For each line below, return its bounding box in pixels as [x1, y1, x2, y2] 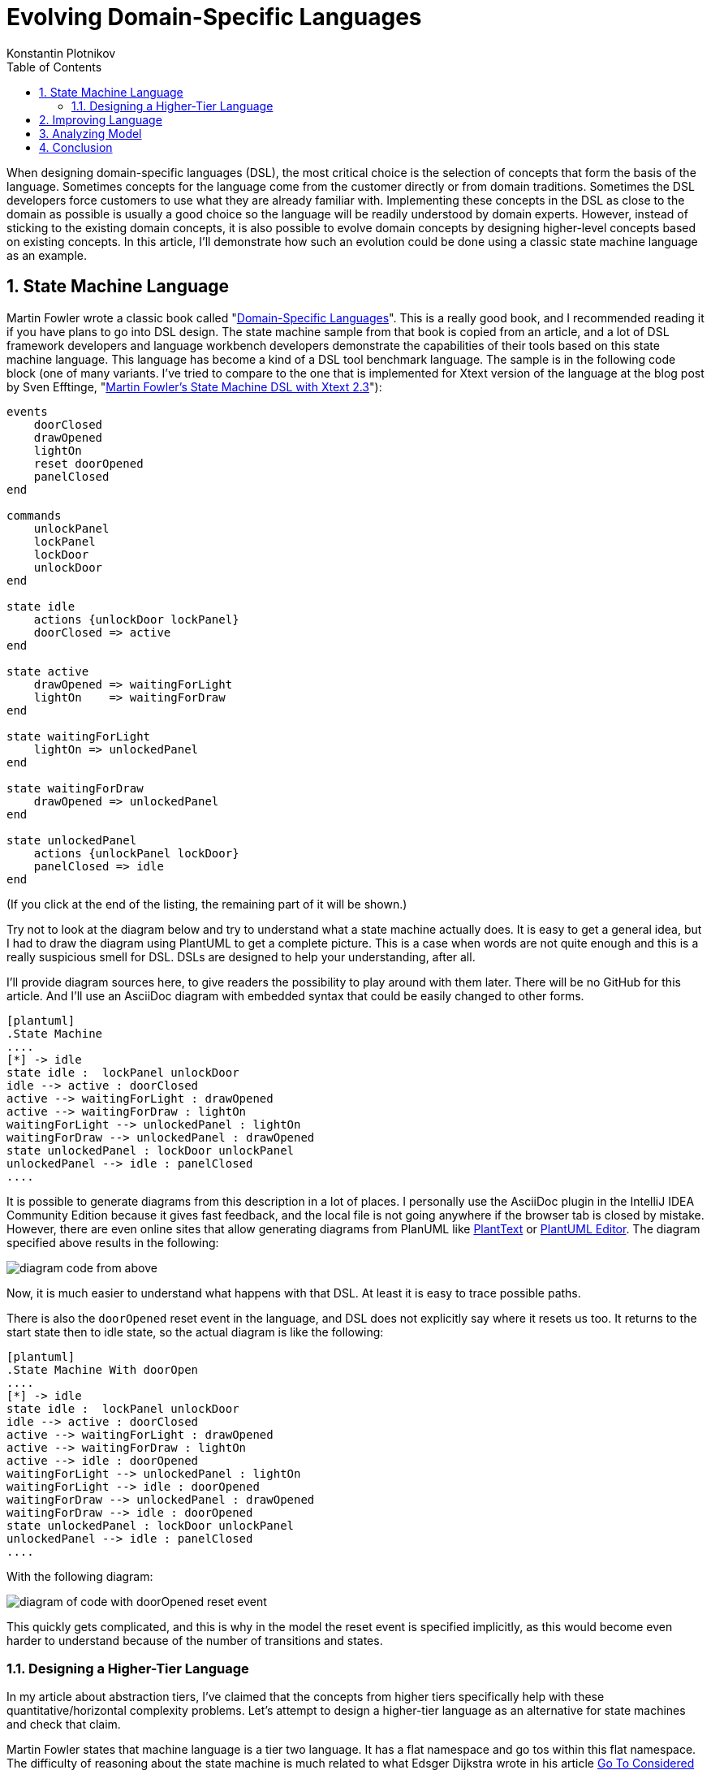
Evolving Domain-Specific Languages [6, 3, 422, 31]
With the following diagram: [6, 1569, 153, 1583]
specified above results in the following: [6, 1235, 219, 1250]
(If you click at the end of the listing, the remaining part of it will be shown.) [6, 896, 407, 911]
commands [6, 508, 62, 522]
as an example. [6, 248, 88, 262]
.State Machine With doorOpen [6, 1362, 199, 1376]
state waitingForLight [6, 729, 151, 743]
